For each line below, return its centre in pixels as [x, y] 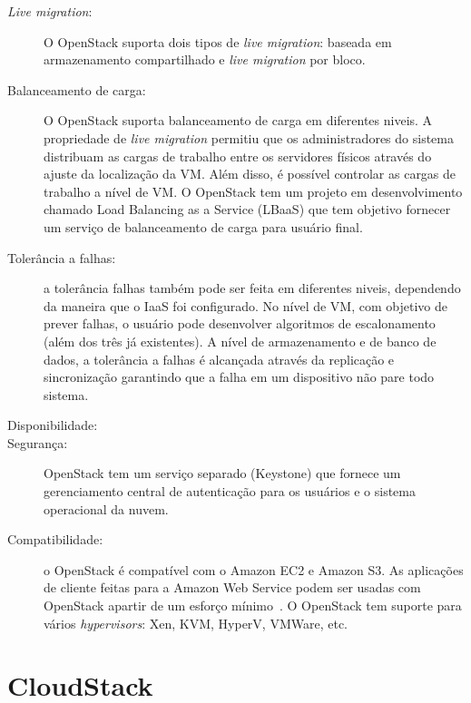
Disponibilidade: [53, 425]
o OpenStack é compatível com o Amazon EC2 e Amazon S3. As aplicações [254, 569]
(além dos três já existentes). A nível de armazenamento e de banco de [240, 341]
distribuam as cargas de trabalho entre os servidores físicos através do [238, 156]
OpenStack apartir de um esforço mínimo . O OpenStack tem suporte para [253, 605]
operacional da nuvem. [106, 508]
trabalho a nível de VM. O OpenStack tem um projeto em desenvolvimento [253, 191]
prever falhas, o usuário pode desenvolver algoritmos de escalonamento [240, 323]
